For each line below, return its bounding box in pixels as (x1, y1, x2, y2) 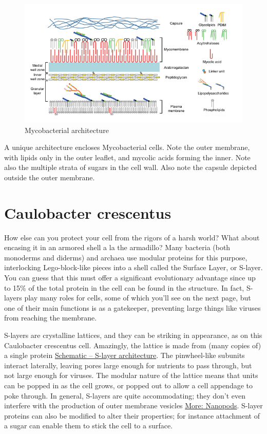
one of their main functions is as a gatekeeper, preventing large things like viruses (4, 302, 261, 313)
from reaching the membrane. (4, 312, 97, 323)
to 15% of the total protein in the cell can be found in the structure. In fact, (4, 282, 244, 293)
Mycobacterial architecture (25, 124, 109, 135)
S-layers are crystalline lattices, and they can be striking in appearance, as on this (4, 330, 262, 341)
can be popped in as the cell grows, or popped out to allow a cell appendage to (4, 380, 253, 390)
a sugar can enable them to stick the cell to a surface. (4, 420, 173, 431)
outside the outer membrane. (4, 172, 95, 182)
